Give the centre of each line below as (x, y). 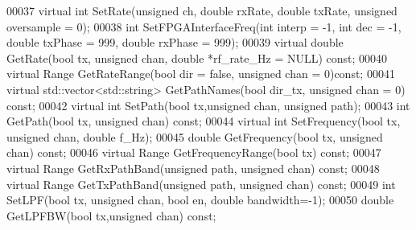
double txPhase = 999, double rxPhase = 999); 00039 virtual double (175, 42)
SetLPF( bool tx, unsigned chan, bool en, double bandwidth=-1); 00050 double (200, 200)
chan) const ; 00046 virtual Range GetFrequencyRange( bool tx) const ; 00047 (194, 152)
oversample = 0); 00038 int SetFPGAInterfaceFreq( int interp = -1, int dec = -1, (204, 26)
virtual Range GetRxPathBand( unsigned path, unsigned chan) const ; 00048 (193, 168)
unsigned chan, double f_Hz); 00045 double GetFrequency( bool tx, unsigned (195, 136)
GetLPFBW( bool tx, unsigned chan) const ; (111, 215)
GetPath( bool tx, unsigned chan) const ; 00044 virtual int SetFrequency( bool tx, (204, 121)
